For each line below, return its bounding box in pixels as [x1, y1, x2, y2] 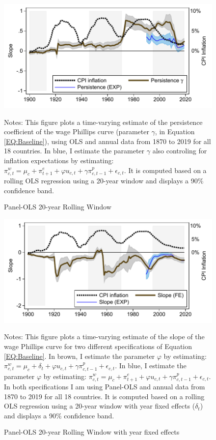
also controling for [152, 146, 207, 156]
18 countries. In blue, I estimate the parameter [4, 146, 145, 156]
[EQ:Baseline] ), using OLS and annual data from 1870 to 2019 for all [4, 136, 211, 146]
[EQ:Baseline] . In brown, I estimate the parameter [4, 351, 155, 361]
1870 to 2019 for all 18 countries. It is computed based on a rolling [4, 391, 205, 401]
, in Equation [155, 126, 195, 137]
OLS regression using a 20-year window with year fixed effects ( [4, 401, 195, 411]
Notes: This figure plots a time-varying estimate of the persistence [4, 117, 203, 127]
